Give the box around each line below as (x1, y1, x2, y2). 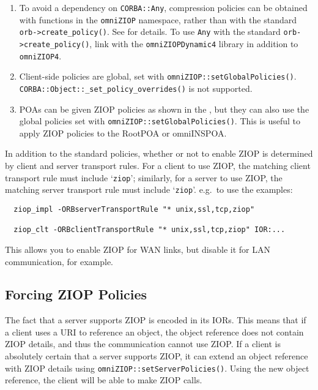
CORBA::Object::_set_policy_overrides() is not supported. (19, 81, 253, 94)
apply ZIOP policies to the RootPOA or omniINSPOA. (19, 126, 227, 139)
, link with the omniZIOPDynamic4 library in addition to (89, 37, 298, 50)
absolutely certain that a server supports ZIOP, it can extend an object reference (5, 350, 308, 362)
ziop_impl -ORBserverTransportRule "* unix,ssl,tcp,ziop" (13, 204, 255, 214)
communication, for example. (5, 255, 113, 268)
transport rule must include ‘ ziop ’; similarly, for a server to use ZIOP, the (5, 171, 283, 184)
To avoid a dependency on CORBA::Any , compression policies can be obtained (19, 1, 308, 13)
